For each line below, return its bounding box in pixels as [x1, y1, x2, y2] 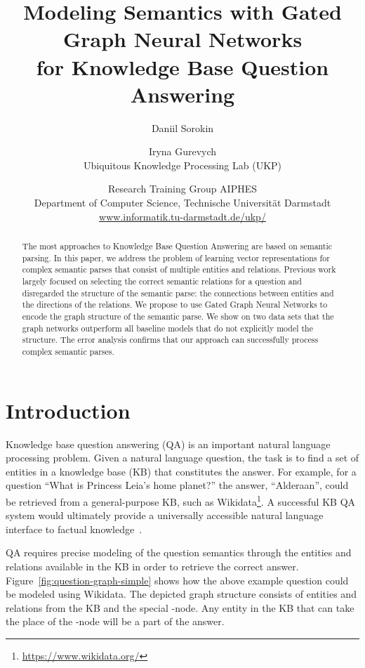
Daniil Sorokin [151, 120, 214, 135]
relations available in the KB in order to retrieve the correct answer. [6, 558, 299, 573]
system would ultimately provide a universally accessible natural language [6, 508, 324, 523]
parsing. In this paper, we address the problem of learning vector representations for [22, 251, 330, 263]
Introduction [6, 395, 131, 424]
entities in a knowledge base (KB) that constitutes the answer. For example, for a [6, 464, 357, 478]
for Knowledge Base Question [36, 52, 329, 81]
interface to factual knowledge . [6, 521, 142, 536]
